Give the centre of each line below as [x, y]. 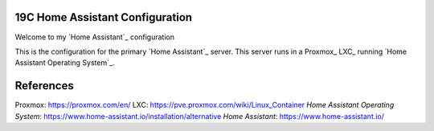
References [44, 86]
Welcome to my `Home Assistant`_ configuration [95, 37]
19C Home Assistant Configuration [104, 17]
